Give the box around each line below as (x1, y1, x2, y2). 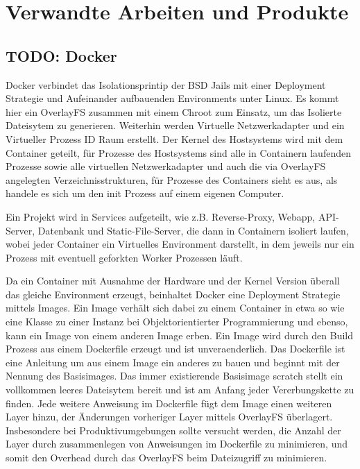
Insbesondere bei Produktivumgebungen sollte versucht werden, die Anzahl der (6, 423, 341, 437)
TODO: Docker (6, 44, 117, 66)
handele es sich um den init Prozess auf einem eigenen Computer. (6, 186, 284, 201)
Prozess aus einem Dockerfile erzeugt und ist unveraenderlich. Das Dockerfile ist (6, 341, 345, 356)
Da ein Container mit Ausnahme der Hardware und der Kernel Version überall (6, 273, 340, 288)
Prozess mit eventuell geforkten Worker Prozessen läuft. (6, 250, 243, 264)
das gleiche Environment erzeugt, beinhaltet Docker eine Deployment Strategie (6, 287, 341, 301)
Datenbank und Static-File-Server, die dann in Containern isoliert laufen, (37, 223, 349, 237)
